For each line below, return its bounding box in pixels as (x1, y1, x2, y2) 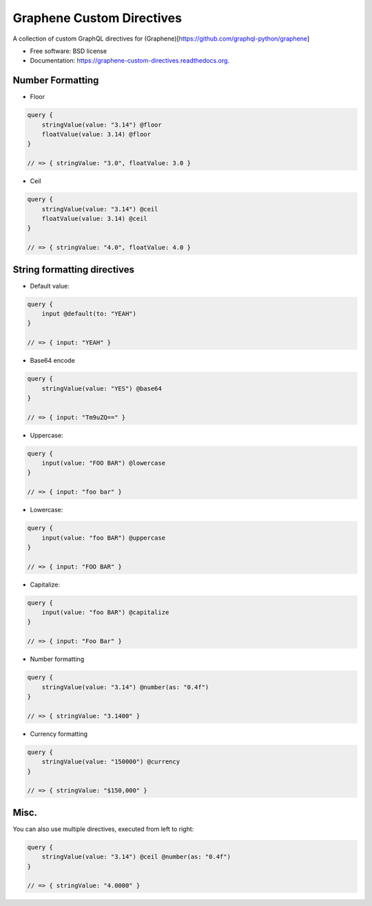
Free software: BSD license (30, 47, 107, 55)
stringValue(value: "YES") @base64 (41, 384, 162, 392)
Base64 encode (30, 357, 75, 365)
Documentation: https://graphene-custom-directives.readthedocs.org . (30, 56, 230, 65)
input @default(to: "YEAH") (41, 310, 137, 317)
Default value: (30, 282, 70, 290)
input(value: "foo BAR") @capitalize (41, 609, 169, 616)
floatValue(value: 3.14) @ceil (41, 214, 147, 222)
